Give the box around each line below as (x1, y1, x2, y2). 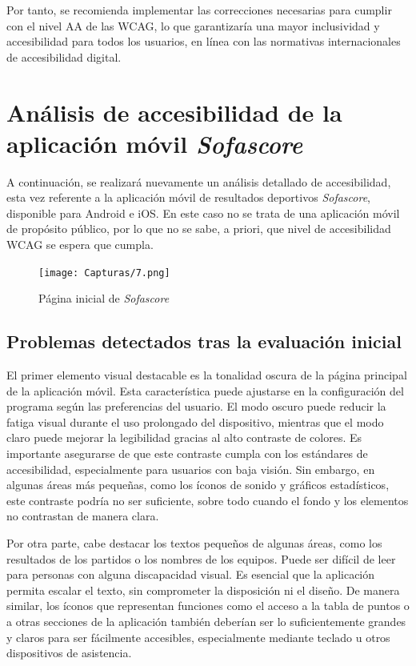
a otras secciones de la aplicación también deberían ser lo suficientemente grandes (6, 613, 406, 630)
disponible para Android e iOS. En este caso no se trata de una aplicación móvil (6, 204, 400, 221)
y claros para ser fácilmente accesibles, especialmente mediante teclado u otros (6, 628, 390, 645)
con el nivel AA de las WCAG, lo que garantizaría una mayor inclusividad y (6, 17, 380, 34)
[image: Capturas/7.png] (38, 267, 170, 279)
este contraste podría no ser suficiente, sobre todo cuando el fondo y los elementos (6, 491, 409, 508)
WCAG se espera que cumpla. (6, 236, 154, 253)
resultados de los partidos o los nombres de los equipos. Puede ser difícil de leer (6, 550, 396, 567)
